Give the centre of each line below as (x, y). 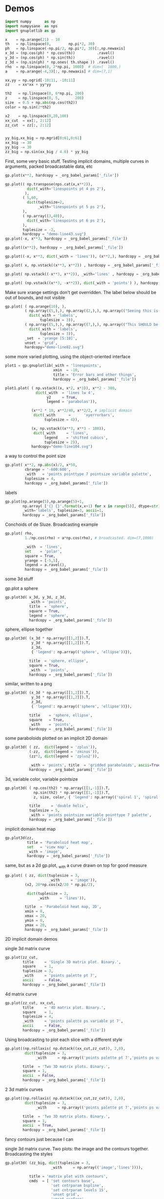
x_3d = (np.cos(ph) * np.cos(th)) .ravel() (60, 53)
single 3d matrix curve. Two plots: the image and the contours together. (77, 1149)
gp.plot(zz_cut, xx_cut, (30, 1003)
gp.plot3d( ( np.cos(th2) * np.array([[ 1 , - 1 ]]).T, (58, 788)
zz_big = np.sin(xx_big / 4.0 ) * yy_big (47, 152)
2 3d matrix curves (24, 1089)
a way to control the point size (35, 456)
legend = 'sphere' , (49, 615)
